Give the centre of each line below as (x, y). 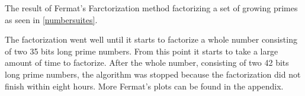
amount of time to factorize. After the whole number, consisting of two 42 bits (147, 63)
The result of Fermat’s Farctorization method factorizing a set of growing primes (151, 8)
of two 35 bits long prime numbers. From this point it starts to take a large (142, 51)
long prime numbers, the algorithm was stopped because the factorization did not (153, 74)
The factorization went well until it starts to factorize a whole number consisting (151, 39)
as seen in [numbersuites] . (51, 19)
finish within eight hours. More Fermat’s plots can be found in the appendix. (144, 86)
